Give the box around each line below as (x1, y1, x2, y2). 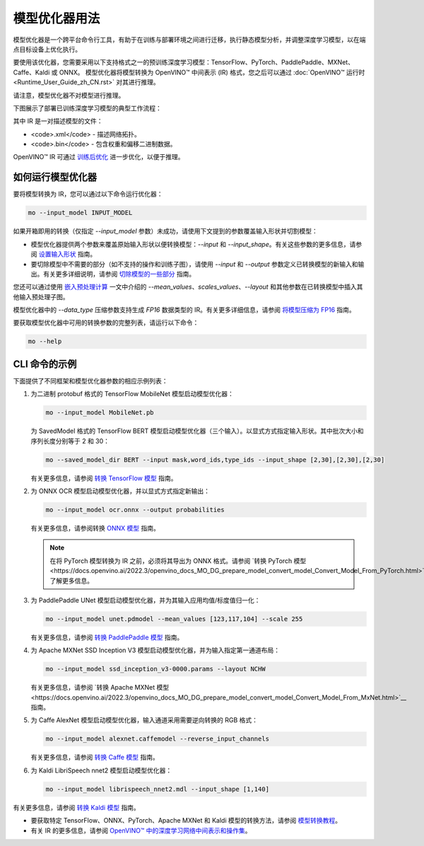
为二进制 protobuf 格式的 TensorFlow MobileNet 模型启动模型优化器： (30, 390, 235, 398)
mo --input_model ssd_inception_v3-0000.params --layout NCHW (45, 665, 266, 673)
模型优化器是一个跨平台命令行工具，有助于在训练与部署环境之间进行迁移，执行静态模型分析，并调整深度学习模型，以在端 (13, 35, 366, 44)
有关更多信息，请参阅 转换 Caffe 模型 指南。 (30, 753, 159, 762)
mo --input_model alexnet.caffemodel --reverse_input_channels (45, 735, 270, 743)
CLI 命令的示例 (13, 358, 77, 370)
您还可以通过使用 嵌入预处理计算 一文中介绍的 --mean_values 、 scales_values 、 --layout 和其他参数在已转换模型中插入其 (13, 283, 363, 291)
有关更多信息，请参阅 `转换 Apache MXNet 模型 (30, 683, 170, 692)
